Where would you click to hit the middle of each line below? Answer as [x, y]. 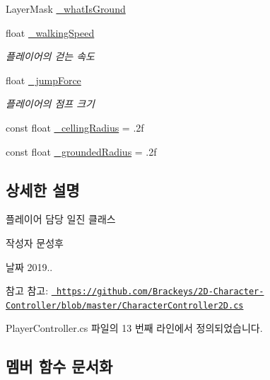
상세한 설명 [43, 189]
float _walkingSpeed [50, 32]
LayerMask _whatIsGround [66, 8]
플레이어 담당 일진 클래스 [61, 219]
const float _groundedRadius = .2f [81, 151]
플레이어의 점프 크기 [50, 104]
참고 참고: [27, 290]
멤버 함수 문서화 [59, 366]
